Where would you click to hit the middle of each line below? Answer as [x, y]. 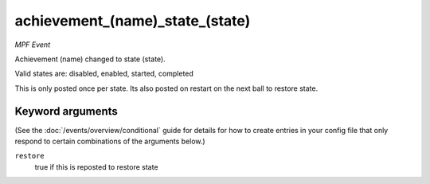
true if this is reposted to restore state [96, 166]
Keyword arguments [66, 111]
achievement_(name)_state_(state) [133, 21]
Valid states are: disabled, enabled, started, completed [104, 74]
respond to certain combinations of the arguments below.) [110, 141]
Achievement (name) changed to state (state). [90, 59]
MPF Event [33, 45]
